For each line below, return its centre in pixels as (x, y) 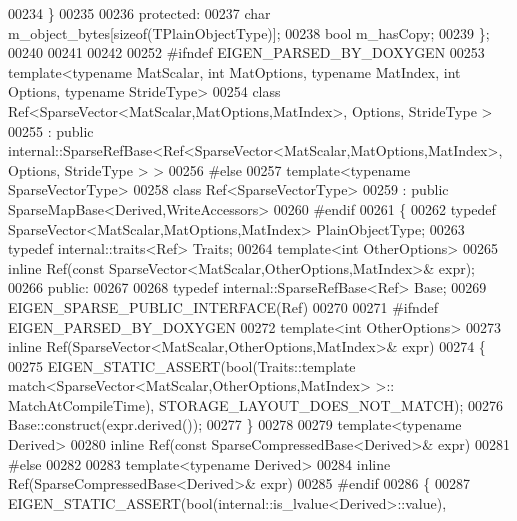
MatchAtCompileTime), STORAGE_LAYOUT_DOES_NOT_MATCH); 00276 (255, 404)
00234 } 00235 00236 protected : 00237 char (139, 13)
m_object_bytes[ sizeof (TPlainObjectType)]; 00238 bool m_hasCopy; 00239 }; (249, 32)
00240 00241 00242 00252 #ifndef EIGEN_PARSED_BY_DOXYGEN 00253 (246, 52)
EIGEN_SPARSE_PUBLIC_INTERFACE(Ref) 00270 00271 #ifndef (223, 306)
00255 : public (51, 130)
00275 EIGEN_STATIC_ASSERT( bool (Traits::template (182, 365)
